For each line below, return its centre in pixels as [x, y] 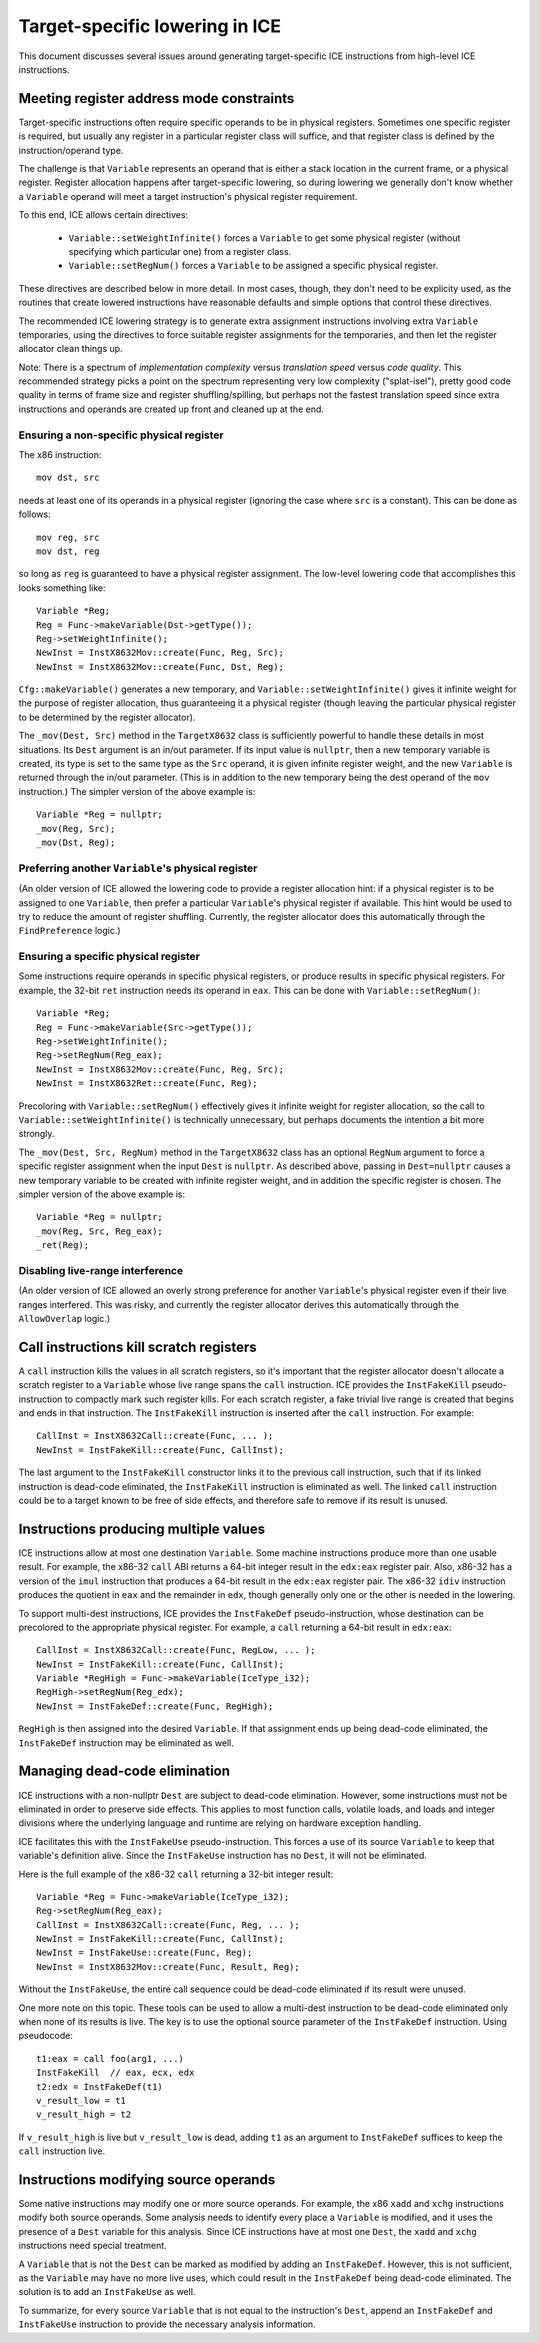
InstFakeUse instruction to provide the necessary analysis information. [167, 2324]
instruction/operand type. [71, 150]
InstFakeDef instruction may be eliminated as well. [126, 1742]
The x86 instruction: [60, 455]
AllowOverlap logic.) [64, 1319]
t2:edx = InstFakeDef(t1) [100, 2086]
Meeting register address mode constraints [156, 98]
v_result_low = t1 [81, 2100]
